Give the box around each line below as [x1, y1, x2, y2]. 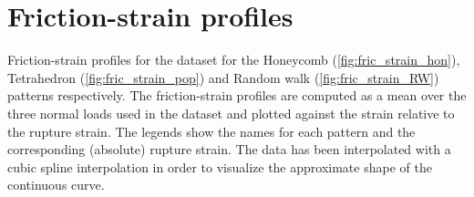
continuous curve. [7, 175, 105, 194]
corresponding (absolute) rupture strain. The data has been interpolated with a [7, 140, 451, 159]
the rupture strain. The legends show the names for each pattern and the [7, 121, 416, 140]
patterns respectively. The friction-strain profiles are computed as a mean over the [7, 86, 467, 105]
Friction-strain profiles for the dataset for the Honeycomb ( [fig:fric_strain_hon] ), [7, 50, 460, 69]
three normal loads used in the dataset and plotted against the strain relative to [7, 103, 455, 122]
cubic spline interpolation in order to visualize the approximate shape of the [7, 157, 432, 176]
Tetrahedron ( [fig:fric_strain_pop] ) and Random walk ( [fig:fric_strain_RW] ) [7, 67, 439, 87]
